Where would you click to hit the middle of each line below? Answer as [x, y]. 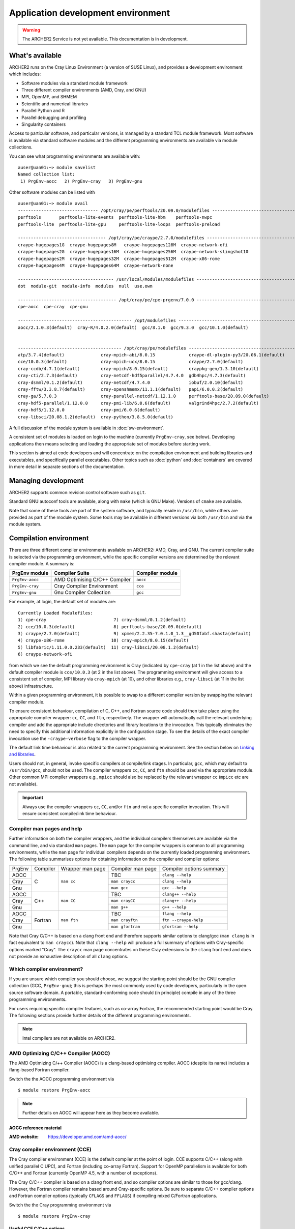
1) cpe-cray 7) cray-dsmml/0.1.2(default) [102, 620]
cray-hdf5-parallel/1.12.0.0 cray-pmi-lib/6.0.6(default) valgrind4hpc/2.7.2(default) [138, 403]
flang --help [177, 914]
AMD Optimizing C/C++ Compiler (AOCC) [59, 1053]
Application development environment [89, 13]
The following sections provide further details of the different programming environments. [100, 1015]
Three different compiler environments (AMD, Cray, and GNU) [84, 90]
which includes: [25, 74]
